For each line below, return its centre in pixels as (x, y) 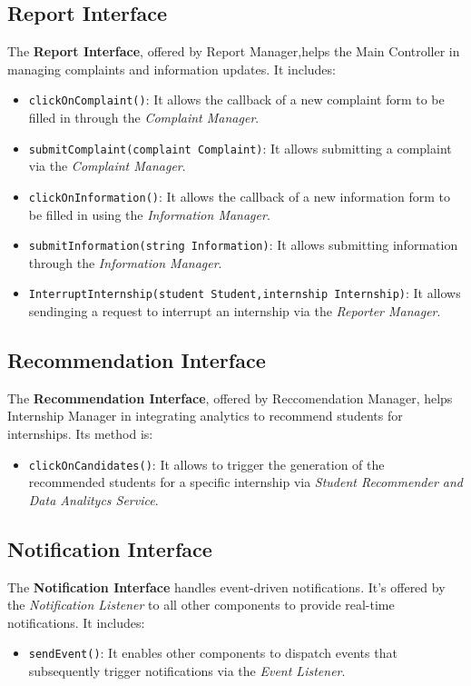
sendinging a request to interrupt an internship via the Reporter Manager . (235, 311)
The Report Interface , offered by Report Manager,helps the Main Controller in (234, 51)
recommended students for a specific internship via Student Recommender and (245, 482)
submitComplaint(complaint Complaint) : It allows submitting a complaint (240, 148)
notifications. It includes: (76, 622)
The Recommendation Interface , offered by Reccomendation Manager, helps (230, 398)
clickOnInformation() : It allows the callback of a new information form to (239, 196)
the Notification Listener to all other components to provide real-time (201, 605)
